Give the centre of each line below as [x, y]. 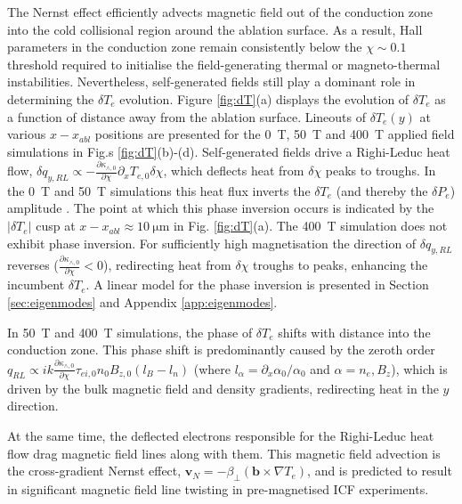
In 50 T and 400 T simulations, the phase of [130, 332]
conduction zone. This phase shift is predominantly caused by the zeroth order [221, 350]
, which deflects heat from [234, 171]
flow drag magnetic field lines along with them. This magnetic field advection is [224, 453]
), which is [419, 368]
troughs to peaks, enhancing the [340, 265]
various [27, 134]
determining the [51, 98]
